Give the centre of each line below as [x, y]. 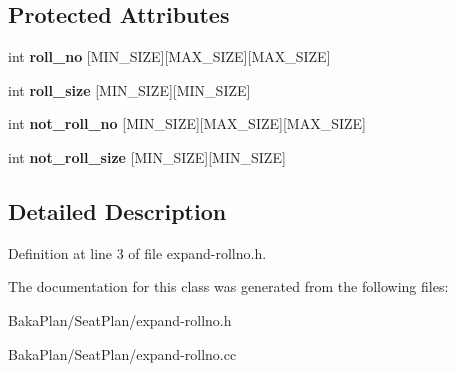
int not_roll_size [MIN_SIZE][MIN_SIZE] [147, 156]
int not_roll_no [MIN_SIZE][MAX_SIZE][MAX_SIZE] [187, 123]
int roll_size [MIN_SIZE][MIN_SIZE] [129, 89]
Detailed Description [117, 210]
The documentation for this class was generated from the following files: [228, 286]
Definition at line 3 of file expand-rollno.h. [137, 252]
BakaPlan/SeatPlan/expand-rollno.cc [122, 353]
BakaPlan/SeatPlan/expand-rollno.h [120, 319]
